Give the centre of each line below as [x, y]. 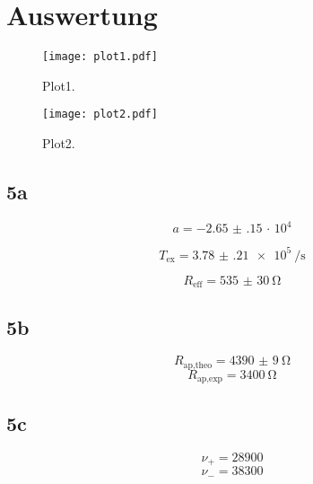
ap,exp [210, 379]
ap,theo [198, 365]
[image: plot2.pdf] [100, 114]
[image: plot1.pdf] [100, 57]
